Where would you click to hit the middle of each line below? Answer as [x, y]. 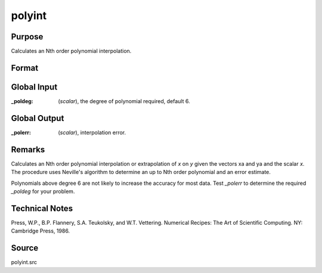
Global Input [34, 87]
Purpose [27, 37]
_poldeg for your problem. [43, 191]
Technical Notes [42, 208]
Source [25, 248]
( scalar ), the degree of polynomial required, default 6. [124, 101]
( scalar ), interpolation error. [92, 132]
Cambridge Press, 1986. [41, 231]
